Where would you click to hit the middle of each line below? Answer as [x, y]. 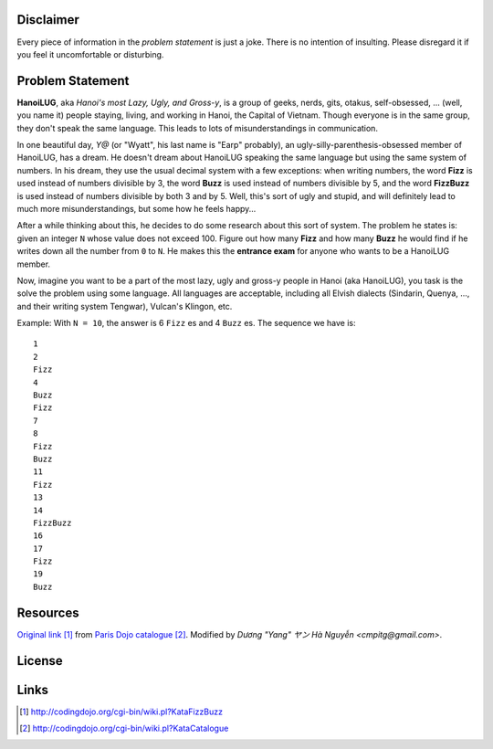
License [40, 661]
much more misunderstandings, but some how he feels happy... [136, 208]
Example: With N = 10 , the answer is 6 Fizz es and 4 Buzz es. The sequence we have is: [186, 323]
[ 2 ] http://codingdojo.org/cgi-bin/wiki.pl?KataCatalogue [124, 728]
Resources [48, 612]
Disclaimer [48, 20]
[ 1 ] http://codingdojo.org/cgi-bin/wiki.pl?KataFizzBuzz [121, 712]
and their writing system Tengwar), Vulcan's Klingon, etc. [125, 306]
